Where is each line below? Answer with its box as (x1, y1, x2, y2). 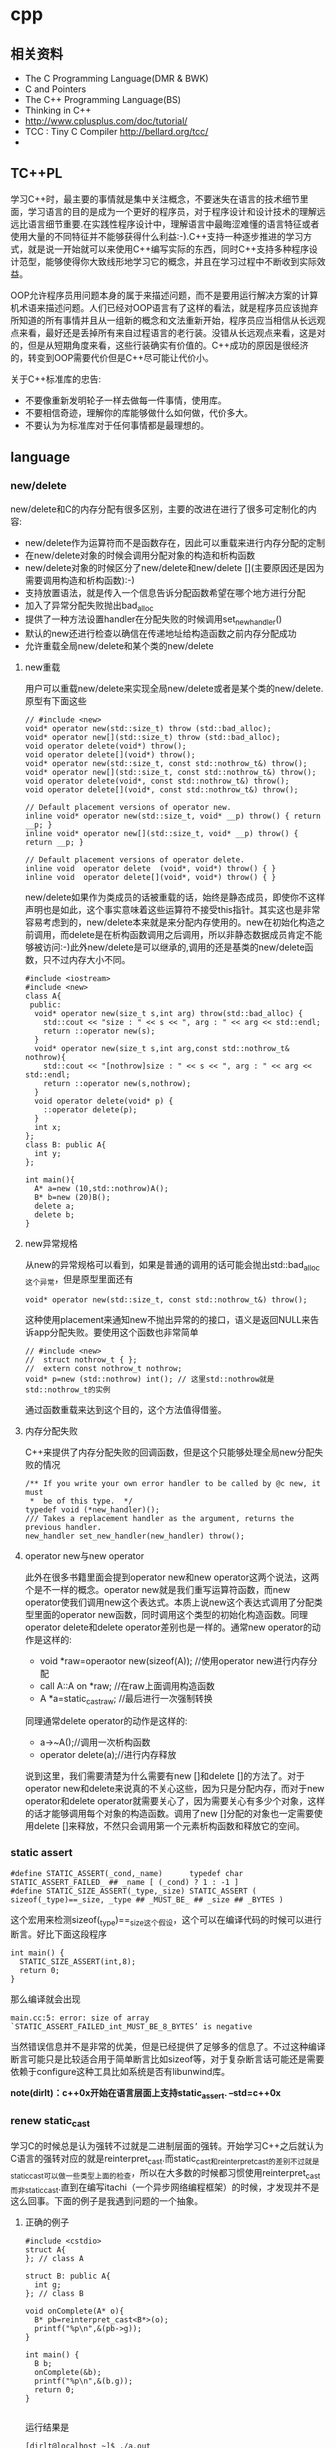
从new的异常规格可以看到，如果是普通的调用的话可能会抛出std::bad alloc (24, 1259, 320, 1273)
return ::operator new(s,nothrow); (43, 1079, 192, 1089)
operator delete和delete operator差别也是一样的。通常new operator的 (24, 1621, 313, 1633)
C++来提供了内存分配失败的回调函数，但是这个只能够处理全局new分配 (24, 1446, 315, 1458)
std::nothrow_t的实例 (24, 1384, 111, 1395)
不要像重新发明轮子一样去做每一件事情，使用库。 (24, 394, 227, 406)
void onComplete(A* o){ (24, 2306, 125, 2317)
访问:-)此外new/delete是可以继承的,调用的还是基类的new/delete (42, 941, 305, 953)
